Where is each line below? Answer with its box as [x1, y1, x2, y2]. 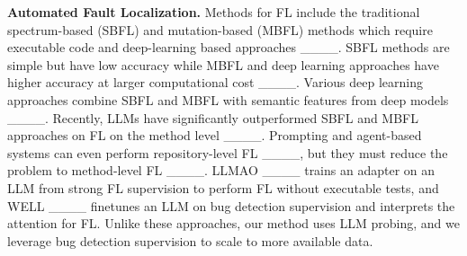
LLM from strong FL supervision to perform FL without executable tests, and [7, 178, 439, 197]
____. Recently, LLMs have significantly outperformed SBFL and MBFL [7, 108, 419, 127]
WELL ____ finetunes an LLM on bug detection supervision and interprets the [7, 196, 455, 215]
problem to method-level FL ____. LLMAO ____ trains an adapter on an [7, 161, 436, 180]
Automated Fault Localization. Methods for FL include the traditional [7, 3, 420, 21]
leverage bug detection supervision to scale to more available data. [7, 231, 373, 250]
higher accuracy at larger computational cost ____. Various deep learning [7, 73, 424, 92]
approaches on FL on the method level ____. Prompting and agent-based [7, 126, 422, 145]
